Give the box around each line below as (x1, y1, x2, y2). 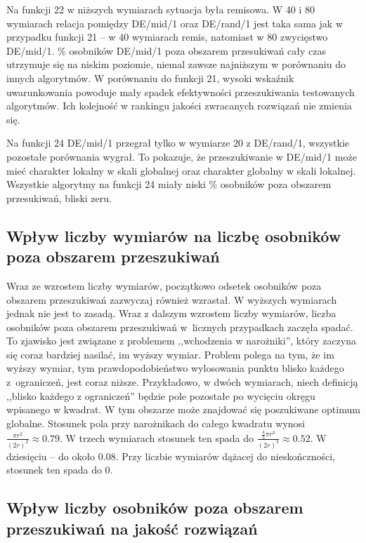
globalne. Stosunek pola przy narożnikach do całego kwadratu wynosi (6, 415, 306, 430)
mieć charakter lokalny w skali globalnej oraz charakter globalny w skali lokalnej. (6, 163, 356, 177)
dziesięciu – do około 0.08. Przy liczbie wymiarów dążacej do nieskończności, (6, 448, 335, 463)
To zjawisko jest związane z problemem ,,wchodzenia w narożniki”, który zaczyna (6, 333, 356, 348)
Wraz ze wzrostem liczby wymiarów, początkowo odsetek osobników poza (6, 278, 322, 293)
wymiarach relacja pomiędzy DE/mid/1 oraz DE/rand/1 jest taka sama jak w (6, 15, 344, 30)
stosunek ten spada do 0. (6, 462, 113, 477)
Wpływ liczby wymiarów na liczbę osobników (6, 224, 341, 246)
